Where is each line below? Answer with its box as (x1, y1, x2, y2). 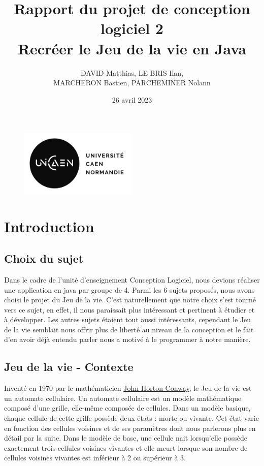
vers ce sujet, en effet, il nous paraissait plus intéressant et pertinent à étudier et (4, 304, 255, 315)
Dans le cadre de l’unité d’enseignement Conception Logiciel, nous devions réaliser (4, 274, 260, 285)
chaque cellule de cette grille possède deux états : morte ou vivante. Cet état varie (4, 413, 259, 423)
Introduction (4, 215, 94, 236)
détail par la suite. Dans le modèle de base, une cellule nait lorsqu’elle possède (4, 432, 248, 443)
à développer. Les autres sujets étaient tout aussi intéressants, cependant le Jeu (4, 314, 251, 325)
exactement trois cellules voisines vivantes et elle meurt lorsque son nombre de (4, 442, 248, 453)
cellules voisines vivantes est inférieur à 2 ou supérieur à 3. (4, 452, 186, 463)
